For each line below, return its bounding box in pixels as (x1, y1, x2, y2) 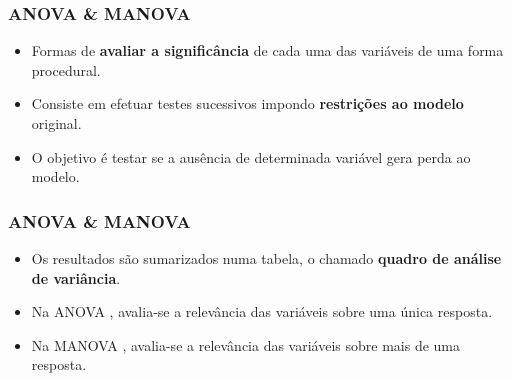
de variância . (31, 267, 121, 288)
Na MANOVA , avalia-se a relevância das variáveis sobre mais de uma (31, 334, 461, 355)
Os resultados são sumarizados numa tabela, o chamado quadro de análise (31, 248, 502, 268)
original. (31, 113, 82, 133)
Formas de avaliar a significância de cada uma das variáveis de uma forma (31, 40, 504, 61)
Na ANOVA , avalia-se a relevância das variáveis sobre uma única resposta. (31, 301, 493, 322)
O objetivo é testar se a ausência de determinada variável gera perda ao (31, 146, 471, 167)
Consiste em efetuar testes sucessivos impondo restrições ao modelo (31, 93, 464, 114)
